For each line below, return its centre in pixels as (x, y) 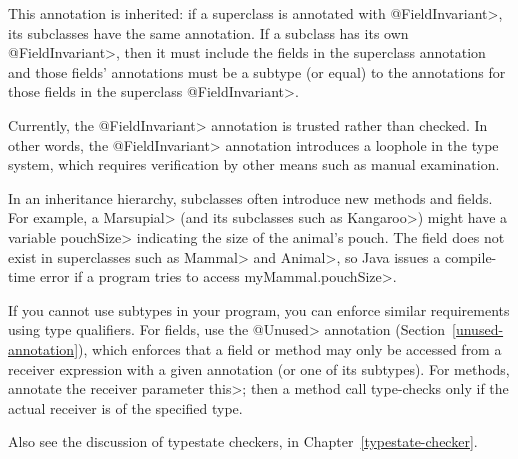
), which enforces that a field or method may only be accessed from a (290, 348)
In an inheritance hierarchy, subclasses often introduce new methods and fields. (250, 197)
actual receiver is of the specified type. (125, 407)
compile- (470, 256)
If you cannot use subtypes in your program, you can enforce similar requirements (259, 309)
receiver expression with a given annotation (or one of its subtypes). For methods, (259, 368)
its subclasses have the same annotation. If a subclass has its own (208, 32)
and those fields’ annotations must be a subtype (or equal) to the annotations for (257, 71)
